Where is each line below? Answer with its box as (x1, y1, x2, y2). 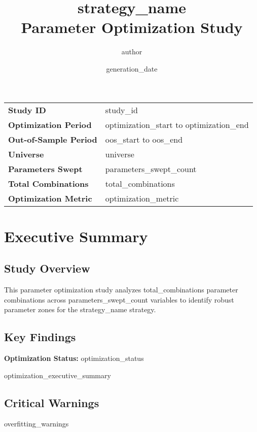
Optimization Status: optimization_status (4, 353, 144, 363)
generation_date (106, 63, 158, 74)
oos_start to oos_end (105, 133, 183, 145)
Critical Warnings (4, 394, 99, 410)
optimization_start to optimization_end (105, 118, 249, 130)
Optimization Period (8, 118, 92, 130)
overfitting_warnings (4, 418, 69, 429)
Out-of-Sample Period (8, 133, 97, 145)
